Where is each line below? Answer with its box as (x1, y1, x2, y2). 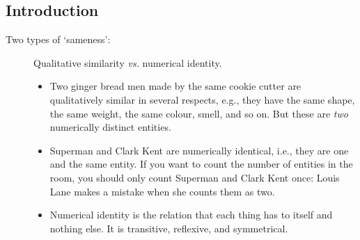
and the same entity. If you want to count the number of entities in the (49, 157, 353, 171)
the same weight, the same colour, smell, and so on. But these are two (49, 106, 348, 120)
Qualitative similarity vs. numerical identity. (33, 55, 222, 70)
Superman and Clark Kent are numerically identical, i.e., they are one (49, 143, 349, 157)
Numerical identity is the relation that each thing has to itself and (49, 207, 333, 222)
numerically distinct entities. (49, 120, 171, 134)
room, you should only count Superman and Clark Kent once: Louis (49, 170, 340, 184)
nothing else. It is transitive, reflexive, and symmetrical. (49, 221, 288, 235)
